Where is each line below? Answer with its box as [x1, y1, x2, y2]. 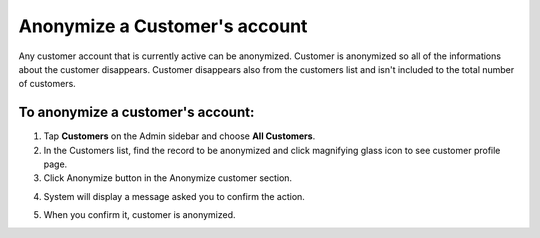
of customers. [18, 78, 77, 90]
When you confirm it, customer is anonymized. [43, 209, 236, 221]
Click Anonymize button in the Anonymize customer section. [43, 172, 293, 184]
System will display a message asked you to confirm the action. [43, 190, 305, 202]
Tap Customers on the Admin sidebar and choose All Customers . [43, 130, 316, 142]
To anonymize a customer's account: [18, 104, 255, 121]
